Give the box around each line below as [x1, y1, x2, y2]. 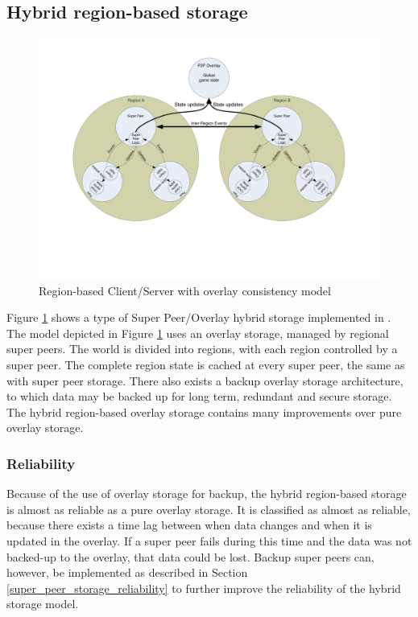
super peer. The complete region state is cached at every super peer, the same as [6, 356, 405, 372]
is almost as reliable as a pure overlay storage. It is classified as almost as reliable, [6, 500, 411, 517]
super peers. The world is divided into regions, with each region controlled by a [6, 340, 398, 357]
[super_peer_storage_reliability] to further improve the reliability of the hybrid [6, 579, 401, 596]
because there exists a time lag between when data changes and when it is [6, 516, 372, 533]
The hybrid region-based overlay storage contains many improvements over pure [6, 403, 402, 420]
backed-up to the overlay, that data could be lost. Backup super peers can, [6, 548, 375, 565]
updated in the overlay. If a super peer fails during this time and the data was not [6, 532, 412, 549]
